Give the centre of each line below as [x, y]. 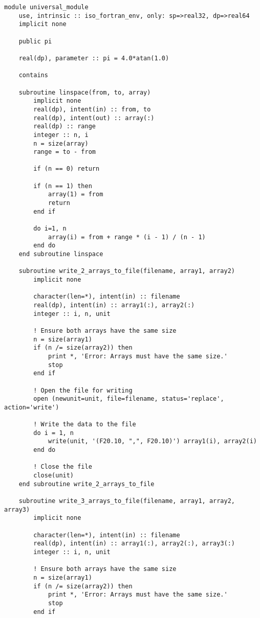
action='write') [32, 407]
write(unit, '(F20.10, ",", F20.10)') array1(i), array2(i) [152, 441]
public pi [35, 41]
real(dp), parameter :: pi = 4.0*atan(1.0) [94, 58]
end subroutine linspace [61, 254]
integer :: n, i [61, 135]
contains [33, 75]
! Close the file [63, 467]
